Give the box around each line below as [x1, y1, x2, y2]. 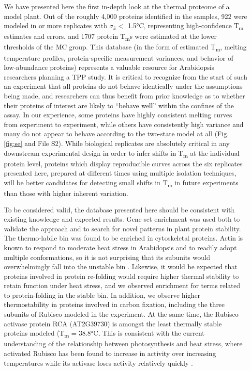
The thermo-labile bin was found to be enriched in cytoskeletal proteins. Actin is [4, 233, 243, 243]
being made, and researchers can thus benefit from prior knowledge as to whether [4, 90, 245, 100]
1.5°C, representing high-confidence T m [128, 20, 244, 32]
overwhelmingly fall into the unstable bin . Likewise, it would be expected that [4, 261, 237, 272]
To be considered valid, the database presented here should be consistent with [4, 204, 235, 214]
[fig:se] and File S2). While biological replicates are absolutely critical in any [4, 138, 230, 148]
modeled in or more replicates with [4, 20, 107, 31]
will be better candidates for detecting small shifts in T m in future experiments [4, 177, 238, 189]
